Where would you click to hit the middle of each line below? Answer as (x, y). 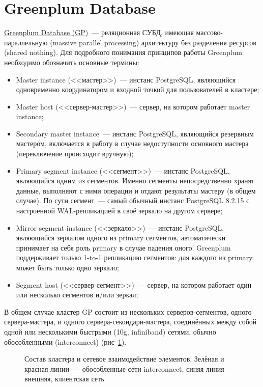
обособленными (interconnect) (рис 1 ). (65, 341)
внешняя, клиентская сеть (64, 379)
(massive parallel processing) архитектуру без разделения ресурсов (153, 42)
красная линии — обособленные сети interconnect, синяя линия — (130, 368)
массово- (210, 32)
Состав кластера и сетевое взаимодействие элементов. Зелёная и (124, 359)
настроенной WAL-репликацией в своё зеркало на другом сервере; (119, 211)
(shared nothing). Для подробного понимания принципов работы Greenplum (123, 52)
